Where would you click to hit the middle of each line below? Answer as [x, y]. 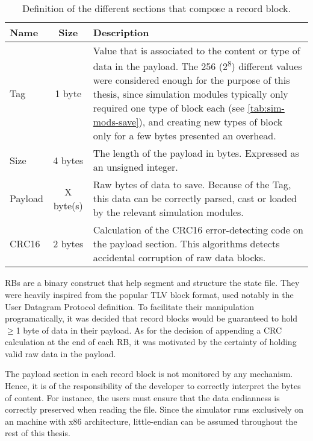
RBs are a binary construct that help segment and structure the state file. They [152, 283]
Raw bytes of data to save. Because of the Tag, [192, 185]
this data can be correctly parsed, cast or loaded [195, 198]
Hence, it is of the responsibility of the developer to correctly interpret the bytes [153, 386]
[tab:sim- [266, 108]
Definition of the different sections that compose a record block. [156, 8]
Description [121, 32]
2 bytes [68, 244]
